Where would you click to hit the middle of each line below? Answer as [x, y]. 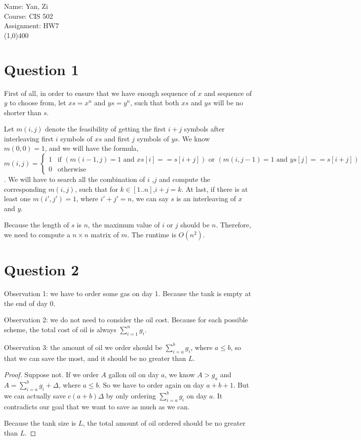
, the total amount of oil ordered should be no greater [164, 423]
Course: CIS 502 [29, 16]
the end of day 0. [30, 303]
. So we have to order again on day [151, 384]
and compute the [185, 179]
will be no [228, 103]
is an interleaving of [206, 198]
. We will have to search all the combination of [75, 179]
